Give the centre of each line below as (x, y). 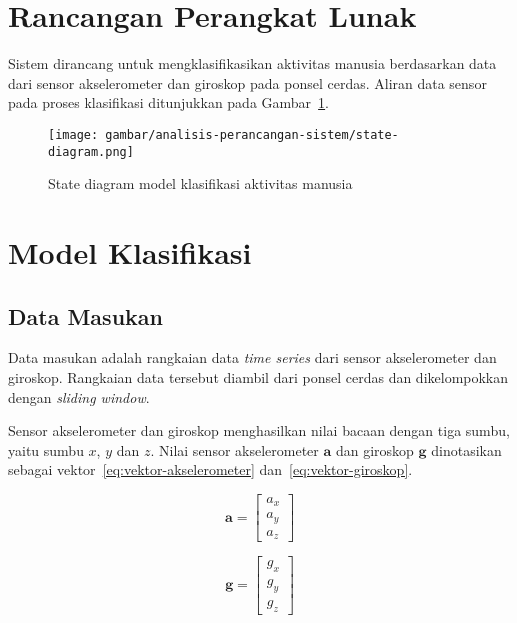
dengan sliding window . (79, 396)
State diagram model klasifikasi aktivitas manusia (200, 183)
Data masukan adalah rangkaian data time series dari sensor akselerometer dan (252, 357)
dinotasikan (466, 449)
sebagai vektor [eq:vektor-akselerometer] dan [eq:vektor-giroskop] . (210, 469)
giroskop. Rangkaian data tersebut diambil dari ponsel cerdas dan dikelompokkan (258, 376)
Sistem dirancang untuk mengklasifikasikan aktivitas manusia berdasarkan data (252, 63)
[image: (73, 134)
